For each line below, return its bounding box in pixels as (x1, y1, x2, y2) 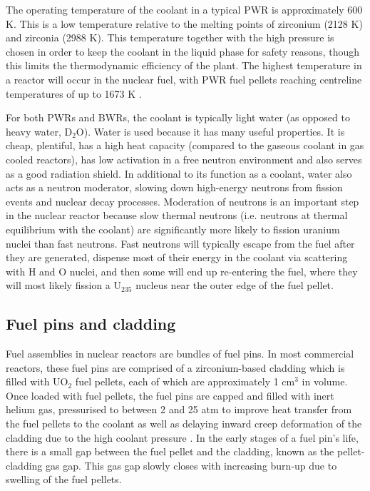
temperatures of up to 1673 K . (6, 86, 142, 101)
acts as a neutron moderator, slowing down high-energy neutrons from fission (6, 180, 343, 195)
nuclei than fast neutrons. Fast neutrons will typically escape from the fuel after (6, 236, 355, 250)
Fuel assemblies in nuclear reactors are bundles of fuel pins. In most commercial (6, 346, 354, 361)
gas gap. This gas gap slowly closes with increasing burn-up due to (46, 457, 337, 472)
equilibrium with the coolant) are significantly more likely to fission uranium (6, 221, 340, 236)
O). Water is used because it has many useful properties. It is (76, 123, 345, 138)
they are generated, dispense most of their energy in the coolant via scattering (6, 250, 348, 265)
